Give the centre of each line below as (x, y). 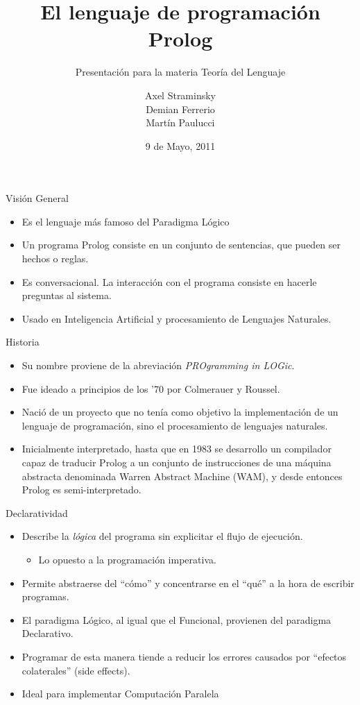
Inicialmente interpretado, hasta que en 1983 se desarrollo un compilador (177, 449)
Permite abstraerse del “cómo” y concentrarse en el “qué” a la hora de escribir (188, 583)
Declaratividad (37, 512)
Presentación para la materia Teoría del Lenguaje (180, 72)
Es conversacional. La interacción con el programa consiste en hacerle (169, 281)
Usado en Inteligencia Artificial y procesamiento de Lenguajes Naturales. (177, 318)
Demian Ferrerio (180, 109)
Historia (23, 342)
